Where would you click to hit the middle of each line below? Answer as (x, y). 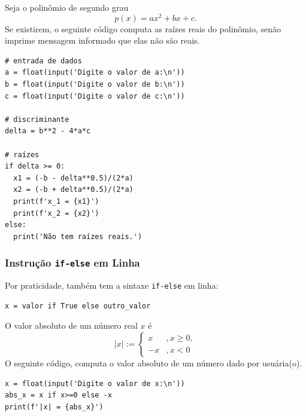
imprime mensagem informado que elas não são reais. (102, 40)
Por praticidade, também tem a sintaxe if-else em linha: (112, 285)
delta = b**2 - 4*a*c (48, 131)
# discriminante (37, 119)
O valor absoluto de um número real (71, 325)
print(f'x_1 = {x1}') (56, 201)
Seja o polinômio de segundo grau (67, 7)
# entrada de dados (43, 61)
